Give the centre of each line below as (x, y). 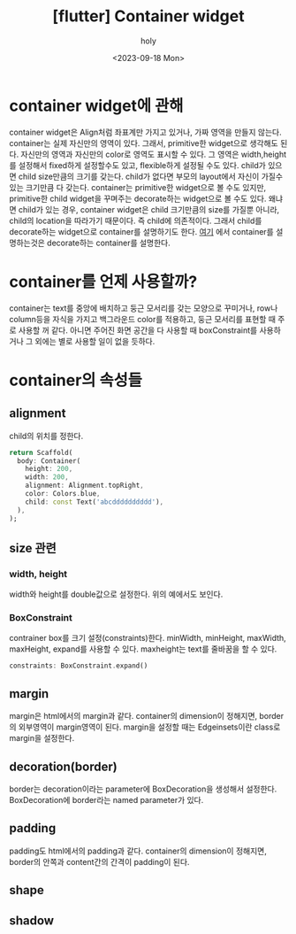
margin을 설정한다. (42, 738)
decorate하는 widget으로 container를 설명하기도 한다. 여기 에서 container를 (141, 231)
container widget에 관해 (96, 106)
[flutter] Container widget (148, 16)
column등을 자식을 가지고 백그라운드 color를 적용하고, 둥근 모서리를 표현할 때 (143, 319)
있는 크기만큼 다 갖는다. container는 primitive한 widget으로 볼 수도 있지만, (138, 187)
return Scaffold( (41, 452)
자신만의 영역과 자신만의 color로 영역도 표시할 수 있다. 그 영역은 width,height (154, 154)
